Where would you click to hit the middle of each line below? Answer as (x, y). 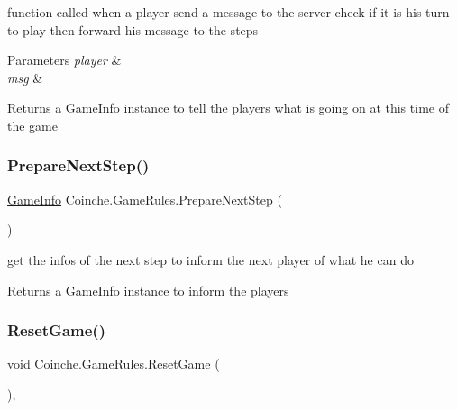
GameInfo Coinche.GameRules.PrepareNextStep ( (145, 199)
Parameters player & (64, 60)
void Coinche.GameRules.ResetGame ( (114, 364)
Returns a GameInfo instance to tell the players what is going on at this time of (228, 108)
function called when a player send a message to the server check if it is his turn (228, 12)
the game (32, 125)
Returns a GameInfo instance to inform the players (148, 290)
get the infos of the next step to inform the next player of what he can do (210, 259)
